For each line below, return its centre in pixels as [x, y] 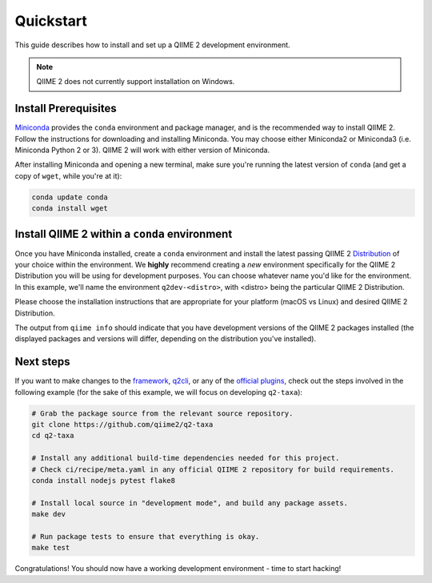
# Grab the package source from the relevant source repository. [162, 413]
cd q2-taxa [53, 436]
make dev [49, 514]
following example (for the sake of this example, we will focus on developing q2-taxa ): [159, 392]
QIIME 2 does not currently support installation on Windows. [136, 82]
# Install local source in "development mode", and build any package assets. [190, 503]
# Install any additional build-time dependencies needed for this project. [186, 458]
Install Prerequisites [66, 109]
